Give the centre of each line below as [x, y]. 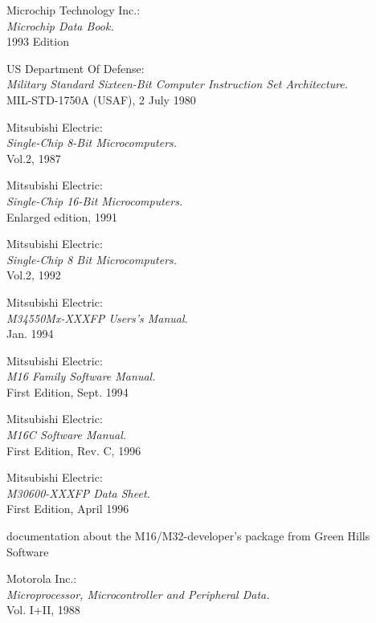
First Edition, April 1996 [68, 509]
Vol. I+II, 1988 [43, 610]
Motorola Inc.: [42, 578]
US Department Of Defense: [76, 68]
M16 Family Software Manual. [81, 376]
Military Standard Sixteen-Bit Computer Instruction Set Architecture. [178, 84]
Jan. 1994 [30, 334]
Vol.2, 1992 [34, 275]
